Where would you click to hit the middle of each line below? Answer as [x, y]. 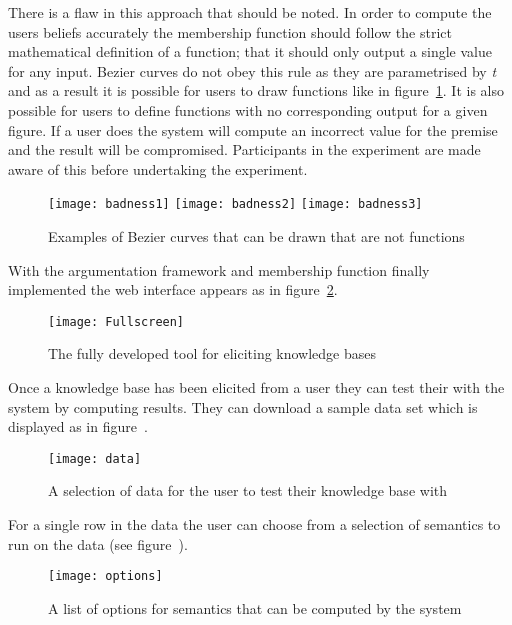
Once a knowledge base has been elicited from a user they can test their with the [256, 387]
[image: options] [105, 576]
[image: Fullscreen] [116, 321]
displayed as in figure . [78, 426]
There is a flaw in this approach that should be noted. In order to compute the [250, 12]
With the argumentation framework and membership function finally [219, 269]
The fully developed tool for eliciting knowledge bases [212, 353]
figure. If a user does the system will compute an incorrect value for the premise [253, 129]
